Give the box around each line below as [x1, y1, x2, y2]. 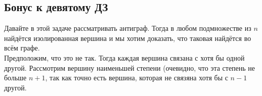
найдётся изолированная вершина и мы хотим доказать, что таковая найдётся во [4, 32, 251, 43]
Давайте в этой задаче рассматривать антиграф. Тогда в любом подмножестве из [4, 23, 251, 33]
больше [4, 72, 27, 83]
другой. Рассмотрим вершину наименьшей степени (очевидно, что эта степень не [4, 62, 255, 73]
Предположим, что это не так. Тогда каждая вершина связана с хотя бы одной [4, 52, 245, 63]
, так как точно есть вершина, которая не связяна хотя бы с [45, 72, 228, 83]
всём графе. [4, 42, 40, 53]
